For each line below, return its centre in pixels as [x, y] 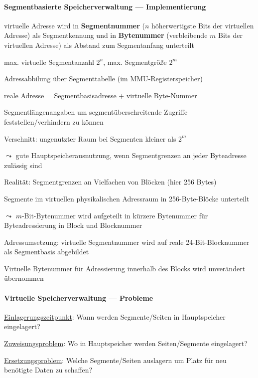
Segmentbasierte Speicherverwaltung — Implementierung [105, 6]
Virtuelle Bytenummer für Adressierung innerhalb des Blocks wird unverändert [125, 268]
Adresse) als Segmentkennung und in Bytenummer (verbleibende [106, 35]
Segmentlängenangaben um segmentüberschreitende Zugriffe [96, 112]
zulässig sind [23, 165]
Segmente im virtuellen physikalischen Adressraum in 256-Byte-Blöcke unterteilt [127, 198]
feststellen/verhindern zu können [54, 121]
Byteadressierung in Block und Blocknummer [73, 225]
